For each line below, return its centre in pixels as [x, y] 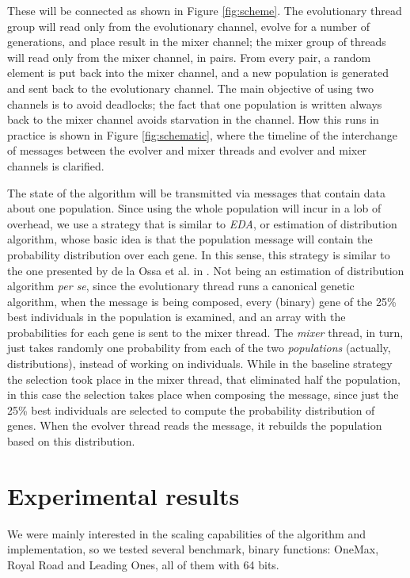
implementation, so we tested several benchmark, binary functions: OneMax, [193, 549]
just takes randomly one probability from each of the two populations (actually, [199, 348]
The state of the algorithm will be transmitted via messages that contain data [196, 192]
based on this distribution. [71, 441]
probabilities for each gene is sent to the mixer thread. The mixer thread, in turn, [205, 332]
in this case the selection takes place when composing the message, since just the [203, 394]
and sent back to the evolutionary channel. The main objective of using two [190, 88]
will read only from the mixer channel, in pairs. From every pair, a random [189, 57]
